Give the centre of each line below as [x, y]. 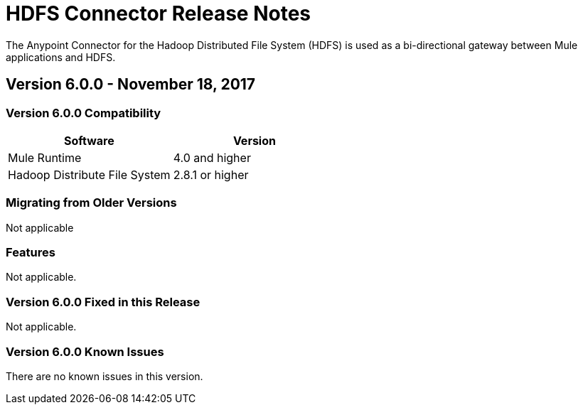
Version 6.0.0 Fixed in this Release [103, 302]
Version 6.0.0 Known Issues [85, 351]
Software [89, 140]
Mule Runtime [45, 157]
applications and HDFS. [61, 57]
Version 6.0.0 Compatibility [84, 113]
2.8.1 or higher [211, 174]
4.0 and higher [212, 157]
